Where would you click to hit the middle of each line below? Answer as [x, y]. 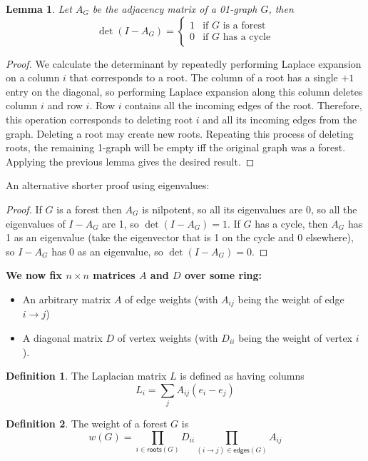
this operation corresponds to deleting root [99, 119]
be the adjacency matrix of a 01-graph [175, 9]
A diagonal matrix [62, 337]
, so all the [334, 209]
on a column [33, 77]
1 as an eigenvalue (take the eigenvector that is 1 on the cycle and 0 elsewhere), [180, 237]
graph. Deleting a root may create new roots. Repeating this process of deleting [180, 133]
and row [65, 105]
